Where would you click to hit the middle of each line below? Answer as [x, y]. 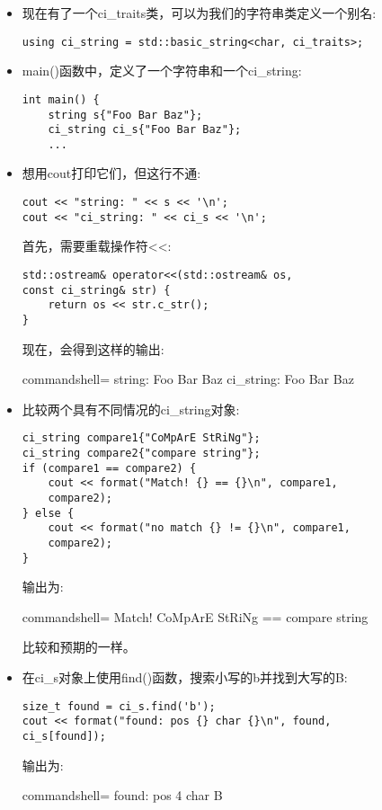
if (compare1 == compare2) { [109, 468]
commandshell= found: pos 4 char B [122, 795]
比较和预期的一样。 [79, 647]
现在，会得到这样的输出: [93, 348]
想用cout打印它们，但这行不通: [111, 173]
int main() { [61, 99]
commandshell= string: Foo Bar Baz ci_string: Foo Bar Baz [188, 379]
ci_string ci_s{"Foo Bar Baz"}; [145, 130]
